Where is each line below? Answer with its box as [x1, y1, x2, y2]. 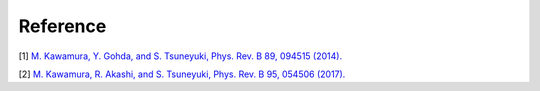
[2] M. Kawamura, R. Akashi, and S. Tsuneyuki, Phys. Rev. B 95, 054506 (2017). [18, 68, 346, 80]
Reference [18, 15, 107, 37]
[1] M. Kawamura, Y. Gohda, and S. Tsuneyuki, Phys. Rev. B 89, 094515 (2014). [18, 50, 343, 62]
